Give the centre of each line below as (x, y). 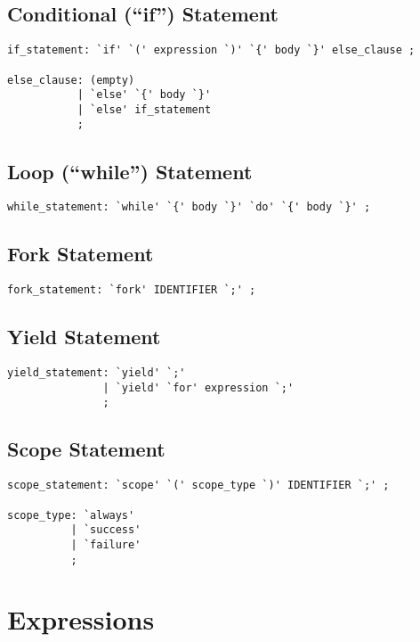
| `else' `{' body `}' (144, 95)
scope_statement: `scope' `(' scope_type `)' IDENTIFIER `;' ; (198, 486)
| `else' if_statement (144, 109)
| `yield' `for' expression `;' (198, 387)
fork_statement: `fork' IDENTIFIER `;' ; (132, 290)
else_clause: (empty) (71, 80)
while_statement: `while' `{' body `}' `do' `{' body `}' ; (189, 207)
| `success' (106, 530)
